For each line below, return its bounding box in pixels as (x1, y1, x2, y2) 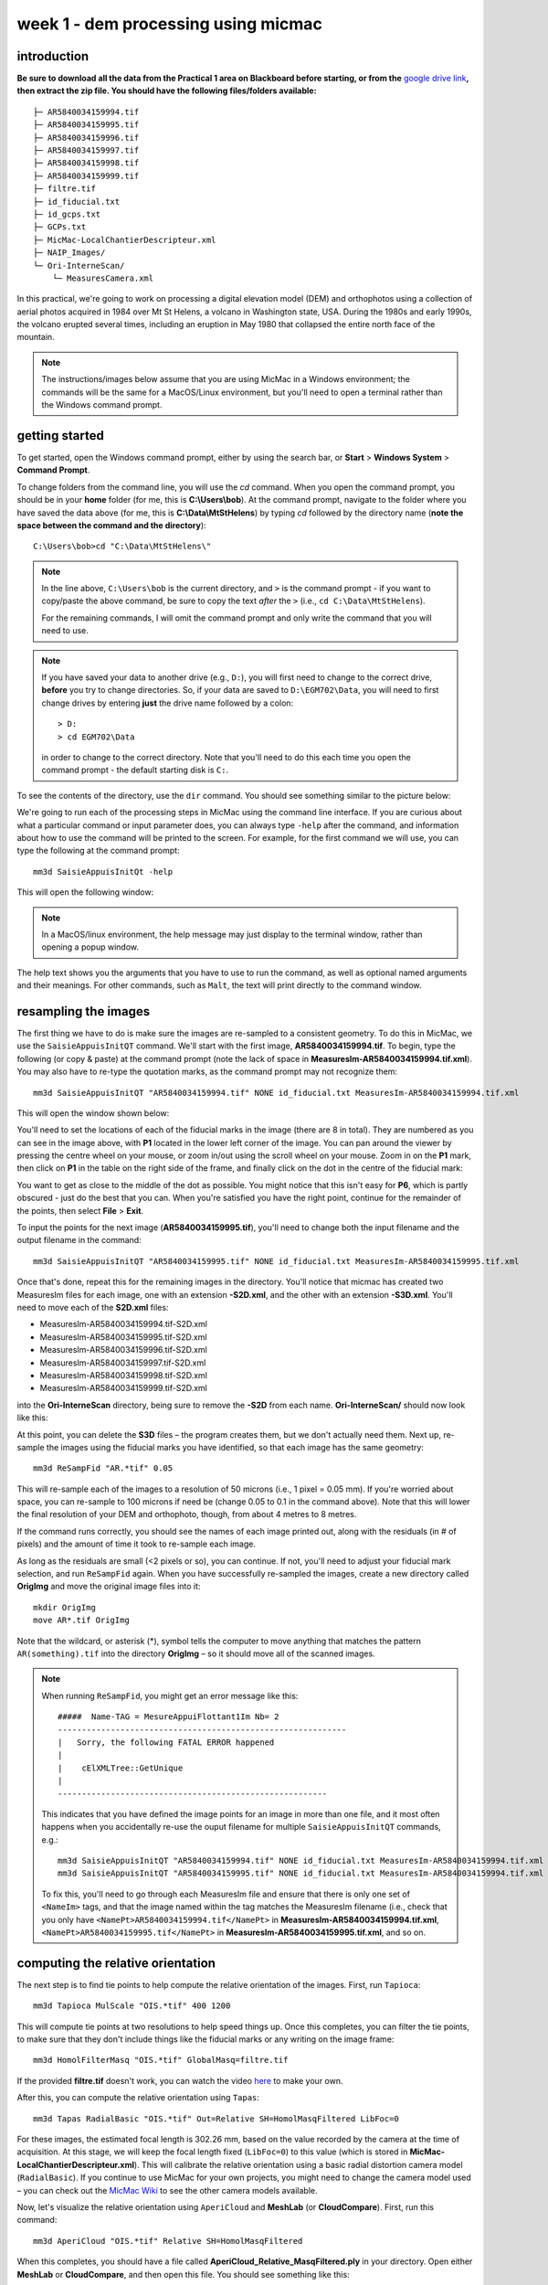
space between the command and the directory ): (16, 519, 206, 530)
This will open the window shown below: (16, 1107, 170, 1119)
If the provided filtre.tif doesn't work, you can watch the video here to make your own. (16, 2075, 343, 2086)
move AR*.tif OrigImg (33, 1615, 130, 1626)
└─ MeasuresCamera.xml (51, 272, 154, 283)
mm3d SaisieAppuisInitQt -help (33, 866, 174, 877)
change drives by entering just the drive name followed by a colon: (41, 697, 294, 708)
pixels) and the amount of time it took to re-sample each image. (16, 1538, 256, 1549)
